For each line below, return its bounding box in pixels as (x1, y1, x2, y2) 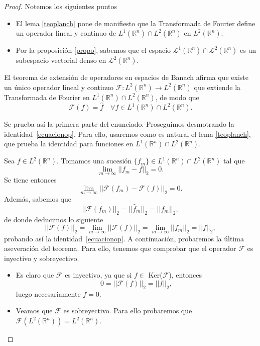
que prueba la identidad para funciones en (4, 138, 134, 149)
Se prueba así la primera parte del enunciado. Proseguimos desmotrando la (4, 119, 234, 129)
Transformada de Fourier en (4, 92, 90, 102)
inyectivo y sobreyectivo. (4, 252, 79, 263)
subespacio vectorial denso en (16, 55, 106, 65)
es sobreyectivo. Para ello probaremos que (63, 305, 192, 316)
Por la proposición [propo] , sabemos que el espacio (16, 45, 171, 55)
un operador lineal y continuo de (16, 28, 116, 38)
